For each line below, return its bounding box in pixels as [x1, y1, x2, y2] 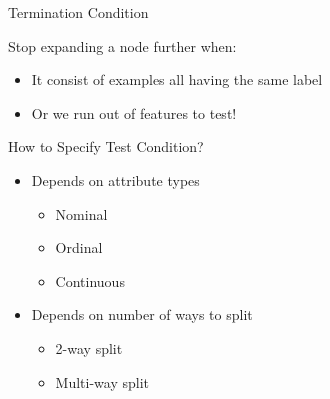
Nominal [55, 203, 108, 224]
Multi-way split [55, 371, 150, 392]
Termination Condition [8, 2, 149, 22]
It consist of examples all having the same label [31, 69, 323, 90]
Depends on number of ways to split [31, 304, 253, 325]
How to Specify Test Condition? [8, 136, 204, 157]
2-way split [55, 337, 123, 358]
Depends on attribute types [31, 169, 200, 190]
